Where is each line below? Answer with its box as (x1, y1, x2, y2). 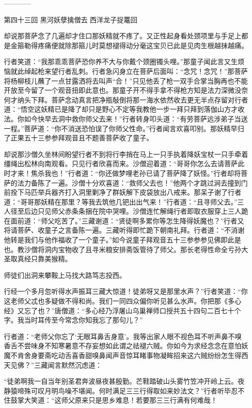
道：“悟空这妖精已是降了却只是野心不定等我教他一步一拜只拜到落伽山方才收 (4, 104, 245, 114)
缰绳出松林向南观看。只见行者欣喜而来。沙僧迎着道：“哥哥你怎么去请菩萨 (4, 158, 238, 169)
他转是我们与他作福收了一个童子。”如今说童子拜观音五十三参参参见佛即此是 (4, 235, 241, 245)
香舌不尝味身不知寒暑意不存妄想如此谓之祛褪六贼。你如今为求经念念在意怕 (4, 340, 241, 351)
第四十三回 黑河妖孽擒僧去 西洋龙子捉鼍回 (4, 14, 138, 24)
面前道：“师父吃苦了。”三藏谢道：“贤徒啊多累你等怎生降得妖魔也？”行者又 (10, 215, 244, 225)
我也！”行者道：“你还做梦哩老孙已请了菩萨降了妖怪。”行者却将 (44, 168, 241, 178)
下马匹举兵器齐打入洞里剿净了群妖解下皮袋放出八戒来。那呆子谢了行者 (17, 187, 241, 197)
